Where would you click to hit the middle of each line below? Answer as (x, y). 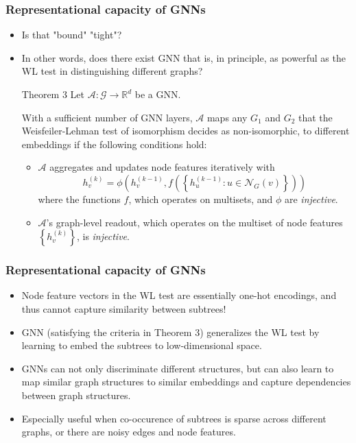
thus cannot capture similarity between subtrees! (124, 308)
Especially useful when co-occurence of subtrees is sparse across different (174, 418)
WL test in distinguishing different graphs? (112, 71)
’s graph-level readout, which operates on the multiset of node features (194, 222)
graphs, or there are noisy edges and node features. (129, 432)
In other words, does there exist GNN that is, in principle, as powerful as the (183, 57)
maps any (227, 117)
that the (315, 117)
